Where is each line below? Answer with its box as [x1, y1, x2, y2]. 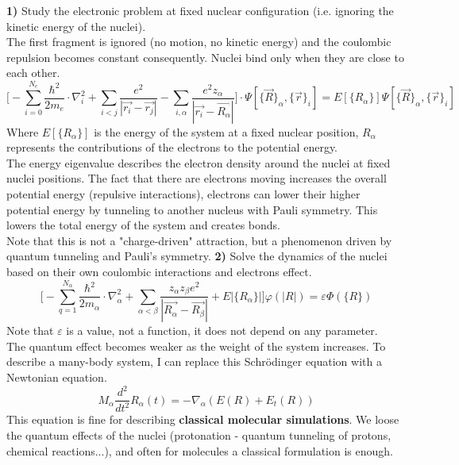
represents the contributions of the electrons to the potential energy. [6, 139, 338, 156]
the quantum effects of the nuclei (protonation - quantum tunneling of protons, [6, 427, 391, 444]
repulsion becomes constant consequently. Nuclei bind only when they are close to [6, 48, 404, 65]
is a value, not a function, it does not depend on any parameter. [66, 322, 378, 339]
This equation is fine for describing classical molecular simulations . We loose [6, 411, 399, 428]
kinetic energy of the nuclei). [6, 17, 146, 34]
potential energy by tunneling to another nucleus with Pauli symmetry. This [6, 201, 378, 217]
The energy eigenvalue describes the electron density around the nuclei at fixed [6, 154, 391, 171]
